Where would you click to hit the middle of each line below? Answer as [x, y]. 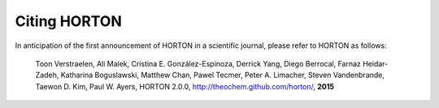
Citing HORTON [68, 21]
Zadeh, [47, 75]
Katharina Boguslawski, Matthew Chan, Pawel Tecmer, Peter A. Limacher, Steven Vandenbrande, [223, 75]
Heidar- [375, 63]
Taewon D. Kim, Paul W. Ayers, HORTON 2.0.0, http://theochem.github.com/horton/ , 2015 [185, 86]
